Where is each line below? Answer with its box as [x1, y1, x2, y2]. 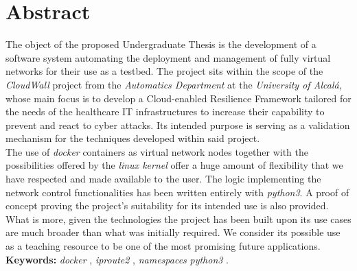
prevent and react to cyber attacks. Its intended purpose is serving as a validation [5, 117, 350, 132]
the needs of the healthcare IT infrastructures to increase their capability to [5, 104, 325, 119]
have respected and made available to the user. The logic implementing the [5, 172, 321, 186]
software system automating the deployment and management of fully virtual [5, 50, 331, 64]
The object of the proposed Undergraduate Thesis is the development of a [5, 37, 316, 51]
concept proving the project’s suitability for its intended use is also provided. [5, 198, 329, 213]
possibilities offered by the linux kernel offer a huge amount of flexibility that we [5, 158, 343, 172]
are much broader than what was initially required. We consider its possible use [5, 225, 341, 239]
